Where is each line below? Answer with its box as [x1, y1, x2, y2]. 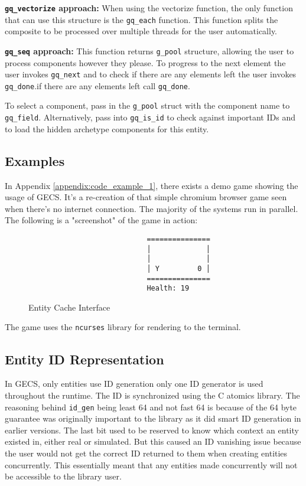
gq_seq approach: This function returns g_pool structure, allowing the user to [5, 44, 294, 57]
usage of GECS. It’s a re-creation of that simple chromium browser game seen [5, 191, 287, 203]
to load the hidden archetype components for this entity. [5, 122, 209, 135]
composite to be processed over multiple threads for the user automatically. [5, 25, 278, 37]
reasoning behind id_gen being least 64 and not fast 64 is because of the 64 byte [5, 400, 297, 413]
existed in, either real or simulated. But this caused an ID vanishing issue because [5, 435, 301, 448]
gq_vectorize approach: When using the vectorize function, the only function [5, 2, 293, 14]
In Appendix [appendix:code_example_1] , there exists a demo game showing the [5, 179, 298, 191]
